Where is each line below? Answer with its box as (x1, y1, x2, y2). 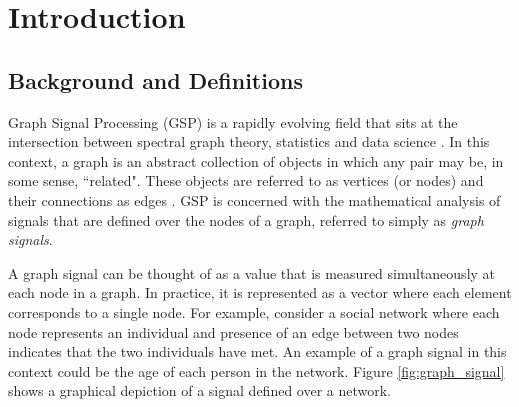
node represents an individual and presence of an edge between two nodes (8, 321, 459, 342)
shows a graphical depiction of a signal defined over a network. (8, 380, 392, 401)
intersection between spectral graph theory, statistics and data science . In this (8, 131, 490, 152)
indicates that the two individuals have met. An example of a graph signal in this (8, 341, 507, 362)
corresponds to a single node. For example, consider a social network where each (8, 301, 500, 322)
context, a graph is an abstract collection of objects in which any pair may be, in (8, 150, 504, 171)
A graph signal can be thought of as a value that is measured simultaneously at (8, 262, 496, 283)
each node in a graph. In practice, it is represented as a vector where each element (8, 282, 512, 303)
